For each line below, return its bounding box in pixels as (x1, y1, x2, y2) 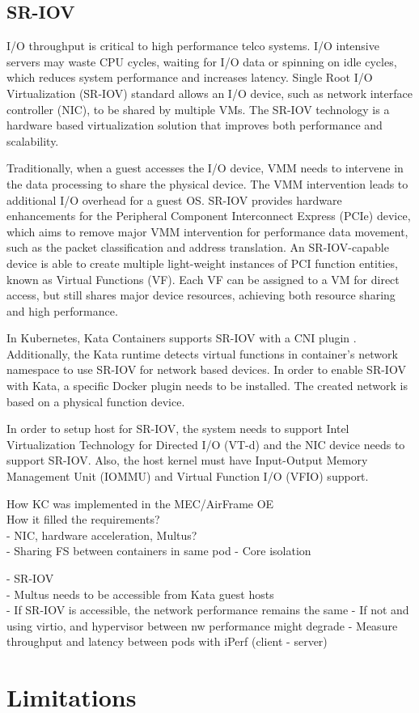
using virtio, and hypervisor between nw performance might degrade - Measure (6, 617, 398, 634)
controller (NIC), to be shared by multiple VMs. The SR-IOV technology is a (6, 100, 390, 117)
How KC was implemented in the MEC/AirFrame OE (6, 494, 274, 511)
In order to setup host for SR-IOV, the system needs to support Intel (6, 420, 349, 437)
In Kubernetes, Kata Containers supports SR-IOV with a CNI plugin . (6, 329, 357, 346)
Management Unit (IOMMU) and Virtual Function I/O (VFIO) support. (6, 468, 369, 485)
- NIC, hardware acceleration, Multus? (6, 526, 197, 543)
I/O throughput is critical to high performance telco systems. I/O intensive (6, 37, 379, 54)
